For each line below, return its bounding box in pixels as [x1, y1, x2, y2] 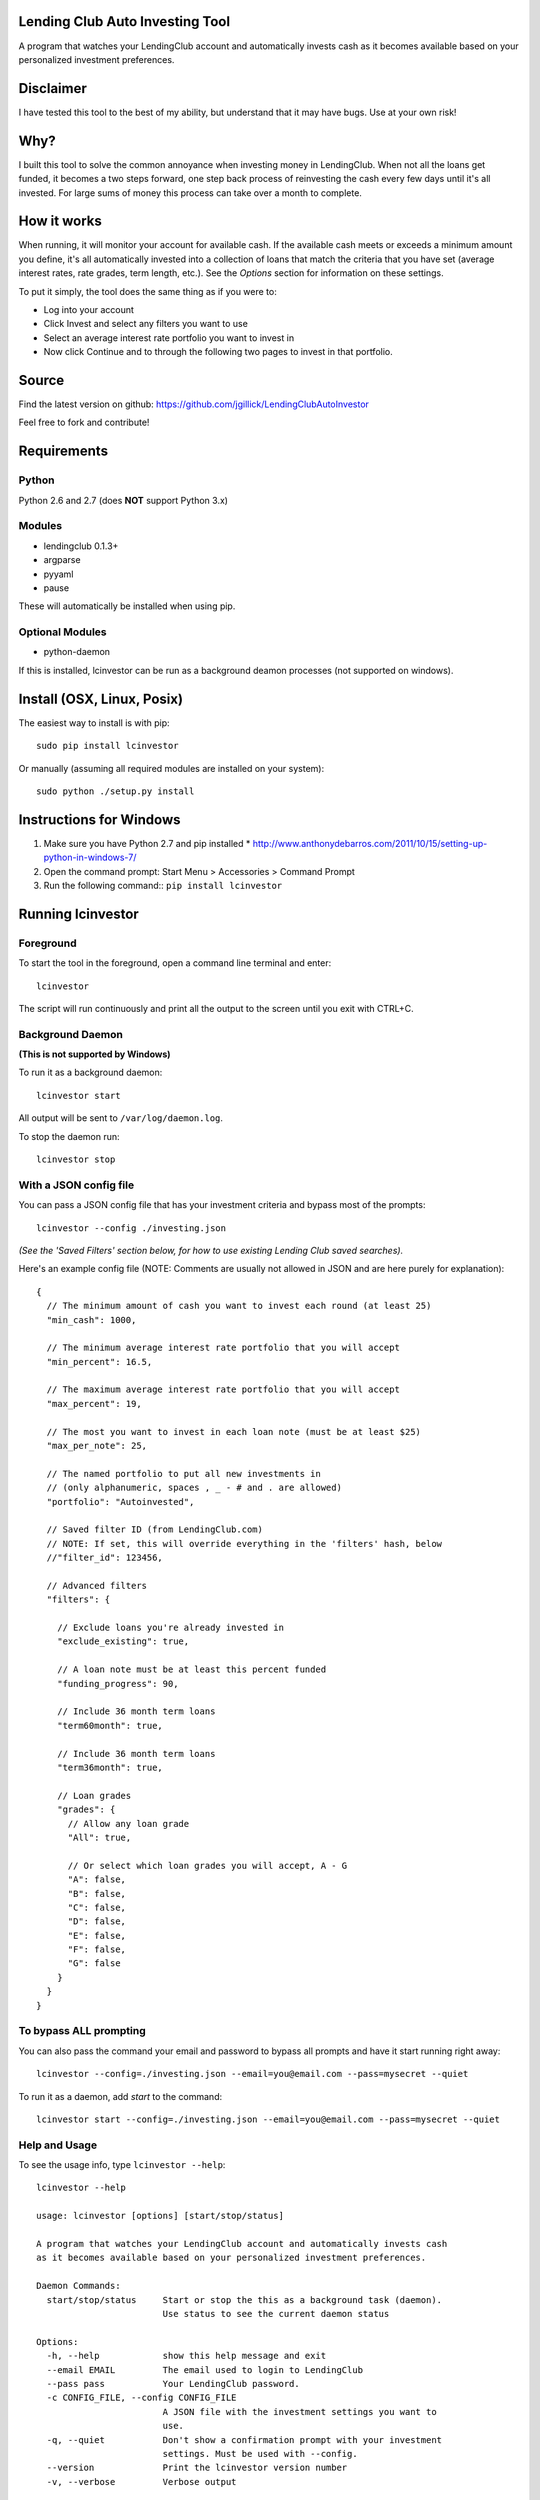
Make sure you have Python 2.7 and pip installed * [43, 837, 251, 849]
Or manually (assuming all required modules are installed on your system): [18, 762, 325, 774]
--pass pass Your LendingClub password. [46, 2378, 300, 2389]
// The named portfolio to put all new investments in [46, 1468, 322, 1479]
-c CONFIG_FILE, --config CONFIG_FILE [46, 2392, 237, 2404]
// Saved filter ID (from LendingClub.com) [46, 1524, 264, 1535]
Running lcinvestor [18, 905, 139, 922]
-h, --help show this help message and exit [46, 2350, 327, 2362]
